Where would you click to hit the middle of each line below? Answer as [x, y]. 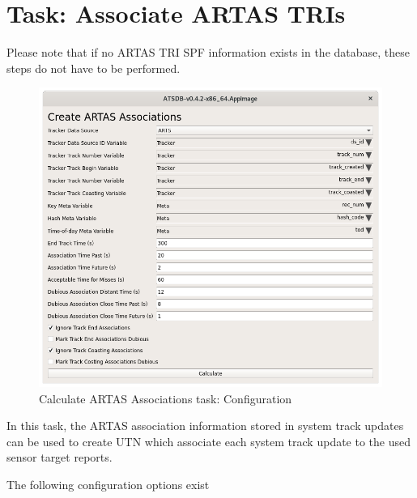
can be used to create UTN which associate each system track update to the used [208, 441]
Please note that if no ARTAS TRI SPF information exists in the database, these [208, 52]
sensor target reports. [60, 457]
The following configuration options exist [108, 484]
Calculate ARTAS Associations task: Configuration [166, 398]
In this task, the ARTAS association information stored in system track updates [205, 426]
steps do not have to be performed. [94, 68]
